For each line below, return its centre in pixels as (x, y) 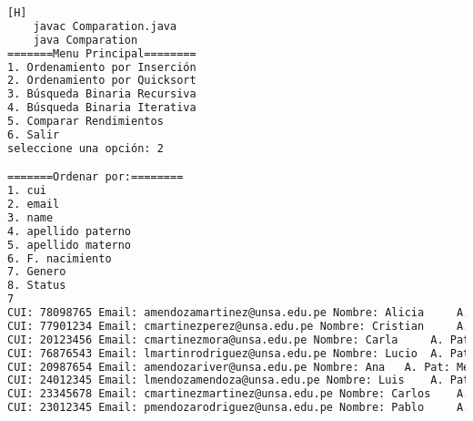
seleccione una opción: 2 (86, 148)
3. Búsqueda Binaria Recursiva (102, 94)
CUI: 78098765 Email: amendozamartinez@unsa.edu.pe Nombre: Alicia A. (239, 313)
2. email (34, 205)
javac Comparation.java (105, 26)
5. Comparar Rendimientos (86, 121)
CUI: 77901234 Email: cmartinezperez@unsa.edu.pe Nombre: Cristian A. (239, 326)
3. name (30, 217)
